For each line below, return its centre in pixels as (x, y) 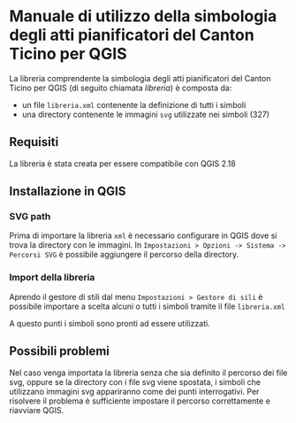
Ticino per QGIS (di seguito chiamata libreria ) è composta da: (121, 88)
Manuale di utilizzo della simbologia (143, 16)
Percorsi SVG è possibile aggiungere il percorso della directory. (124, 255)
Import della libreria (52, 278)
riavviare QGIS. (37, 410)
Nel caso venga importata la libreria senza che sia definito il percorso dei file (148, 373)
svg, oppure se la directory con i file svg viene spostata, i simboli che (135, 381)
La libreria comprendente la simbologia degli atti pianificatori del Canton (140, 78)
